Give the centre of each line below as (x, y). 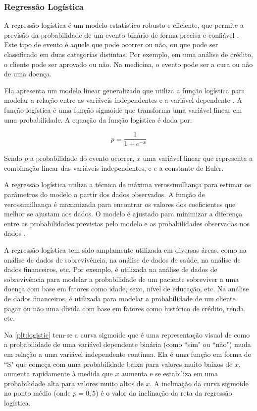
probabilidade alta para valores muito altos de (74, 383)
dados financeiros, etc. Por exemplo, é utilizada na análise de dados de (111, 269)
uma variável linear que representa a (198, 158)
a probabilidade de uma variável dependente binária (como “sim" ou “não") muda (128, 344)
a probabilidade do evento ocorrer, (82, 158)
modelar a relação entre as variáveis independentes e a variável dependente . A (123, 100)
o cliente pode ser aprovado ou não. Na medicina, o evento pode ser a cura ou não (128, 64)
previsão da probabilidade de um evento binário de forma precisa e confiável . (122, 34)
